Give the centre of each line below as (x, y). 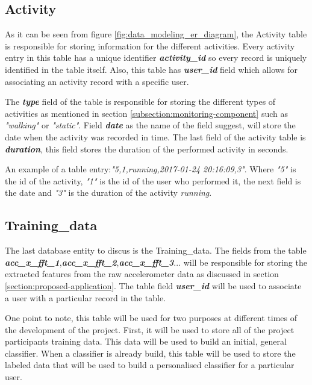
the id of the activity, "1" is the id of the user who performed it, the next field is (153, 180)
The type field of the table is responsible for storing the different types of (140, 102)
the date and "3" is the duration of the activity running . (108, 192)
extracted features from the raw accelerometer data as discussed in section (142, 274)
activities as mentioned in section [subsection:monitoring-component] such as (146, 113)
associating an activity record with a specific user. (97, 81)
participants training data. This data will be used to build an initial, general (146, 341)
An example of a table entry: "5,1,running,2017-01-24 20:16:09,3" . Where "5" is (151, 169)
